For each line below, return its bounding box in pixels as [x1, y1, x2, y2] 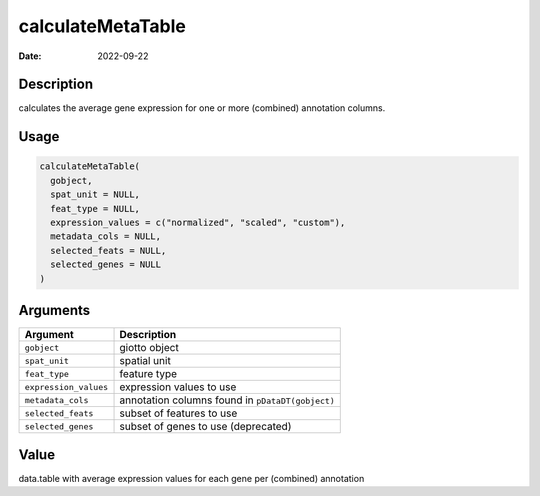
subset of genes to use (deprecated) [119, 420, 292, 434]
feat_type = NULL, [50, 203, 140, 214]
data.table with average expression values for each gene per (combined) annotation [18, 472, 365, 484]
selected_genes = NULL [50, 259, 162, 270]
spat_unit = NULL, [50, 189, 140, 200]
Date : [18, 50, 42, 62]
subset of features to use [119, 406, 238, 420]
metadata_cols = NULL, [50, 231, 162, 242]
